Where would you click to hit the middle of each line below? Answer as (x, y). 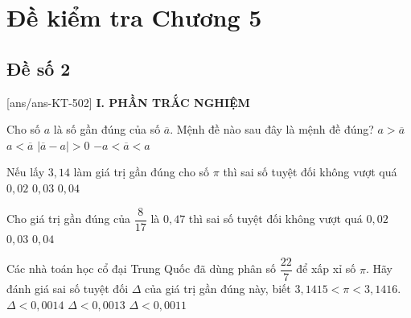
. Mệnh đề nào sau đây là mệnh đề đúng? (272, 129)
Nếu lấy (26, 172)
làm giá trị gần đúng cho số (142, 172)
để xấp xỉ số (326, 268)
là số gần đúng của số (107, 129)
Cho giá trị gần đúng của (69, 219)
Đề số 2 (39, 68)
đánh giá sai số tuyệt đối (68, 289)
